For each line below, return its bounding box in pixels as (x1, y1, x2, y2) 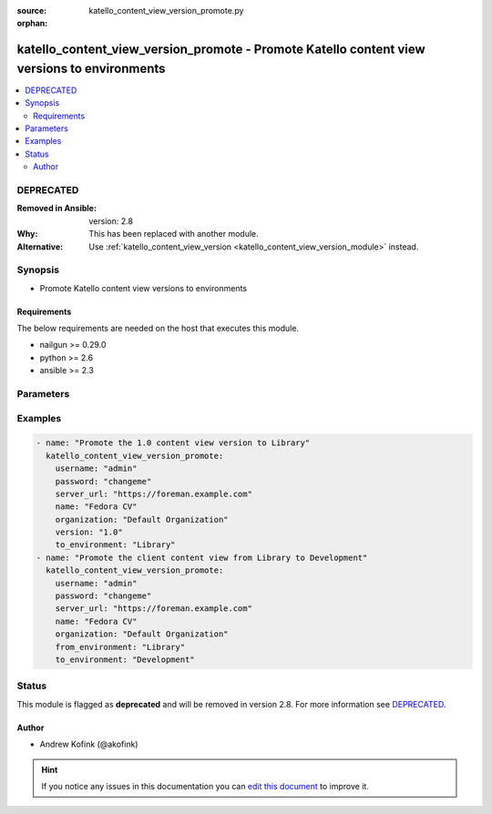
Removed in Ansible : (16, 203, 97, 214)
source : (16, 5, 47, 15)
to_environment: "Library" (55, 540, 177, 550)
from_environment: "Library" (55, 642, 186, 652)
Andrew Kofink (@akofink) (39, 738, 138, 750)
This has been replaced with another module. (88, 229, 259, 239)
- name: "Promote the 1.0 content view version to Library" (36, 438, 311, 448)
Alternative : (16, 241, 64, 252)
